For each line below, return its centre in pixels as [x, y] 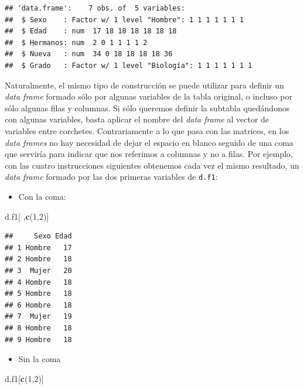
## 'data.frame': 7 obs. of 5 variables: [95, 8]
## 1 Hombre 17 [38, 248]
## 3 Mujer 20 [38, 270]
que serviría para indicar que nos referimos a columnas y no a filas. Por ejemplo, [149, 154]
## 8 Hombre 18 [38, 328]
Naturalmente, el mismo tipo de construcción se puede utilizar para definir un [144, 85]
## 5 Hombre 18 [38, 294]
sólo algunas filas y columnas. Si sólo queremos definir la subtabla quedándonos [147, 108]
